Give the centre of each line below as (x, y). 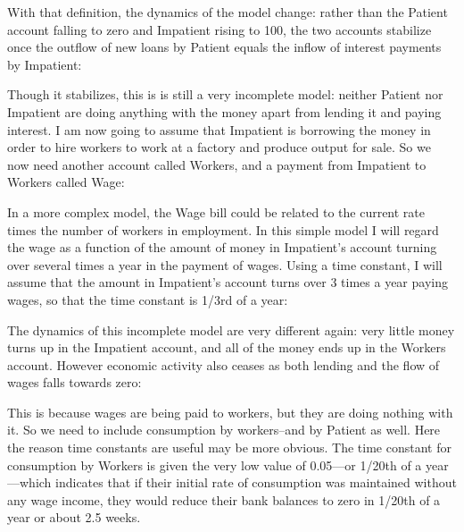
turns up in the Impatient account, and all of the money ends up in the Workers (227, 347)
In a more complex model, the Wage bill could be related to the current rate (216, 211)
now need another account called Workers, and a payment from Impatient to (217, 164)
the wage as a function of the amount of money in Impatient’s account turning (222, 247)
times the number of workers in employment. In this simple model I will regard (223, 229)
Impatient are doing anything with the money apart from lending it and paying (224, 111)
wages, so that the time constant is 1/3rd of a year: (148, 299)
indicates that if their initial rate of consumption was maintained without (256, 482)
